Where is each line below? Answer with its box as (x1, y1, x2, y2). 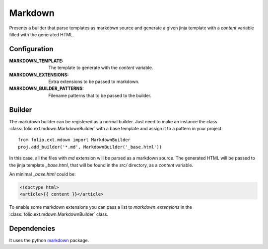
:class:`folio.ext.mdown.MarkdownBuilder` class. (9, 211, 109, 217)
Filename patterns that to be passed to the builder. (48, 92, 151, 98)
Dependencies (9, 224, 56, 233)
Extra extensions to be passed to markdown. (48, 79, 140, 84)
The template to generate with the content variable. (48, 65, 153, 71)
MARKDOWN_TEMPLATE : (9, 58, 64, 64)
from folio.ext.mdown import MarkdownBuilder (18, 137, 131, 143)
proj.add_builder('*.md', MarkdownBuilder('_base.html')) (18, 144, 162, 150)
